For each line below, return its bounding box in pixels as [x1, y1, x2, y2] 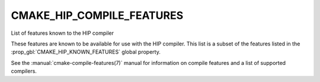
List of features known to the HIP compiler [11, 29, 114, 37]
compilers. [11, 68, 37, 75]
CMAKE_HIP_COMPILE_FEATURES [11, 9, 184, 22]
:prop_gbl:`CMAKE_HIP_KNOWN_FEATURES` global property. [11, 48, 161, 55]
